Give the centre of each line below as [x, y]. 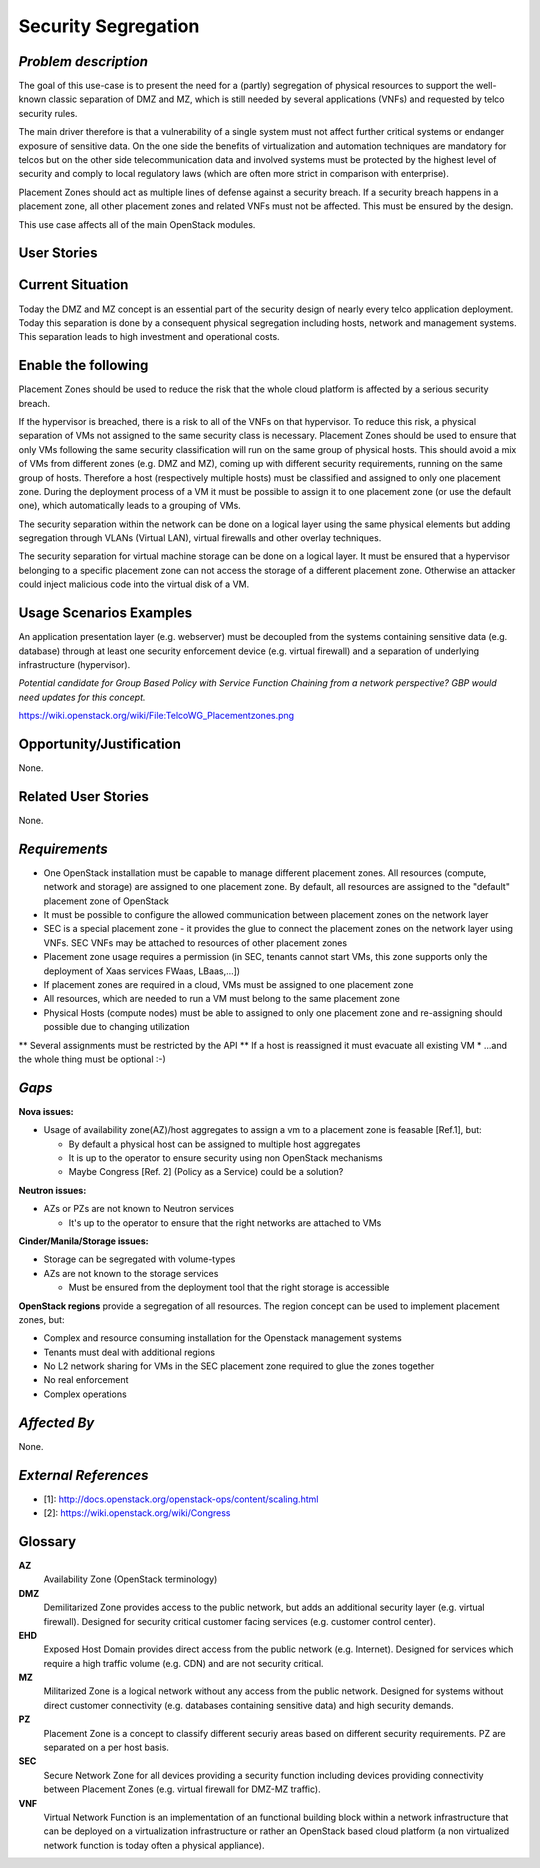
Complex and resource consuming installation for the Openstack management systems [222, 1338]
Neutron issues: [52, 1190]
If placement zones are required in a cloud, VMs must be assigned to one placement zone [228, 984]
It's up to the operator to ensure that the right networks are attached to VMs [225, 1222]
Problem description [83, 61]
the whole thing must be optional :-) [92, 1059]
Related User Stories [84, 796]
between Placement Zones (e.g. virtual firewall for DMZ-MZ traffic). [182, 1789]
